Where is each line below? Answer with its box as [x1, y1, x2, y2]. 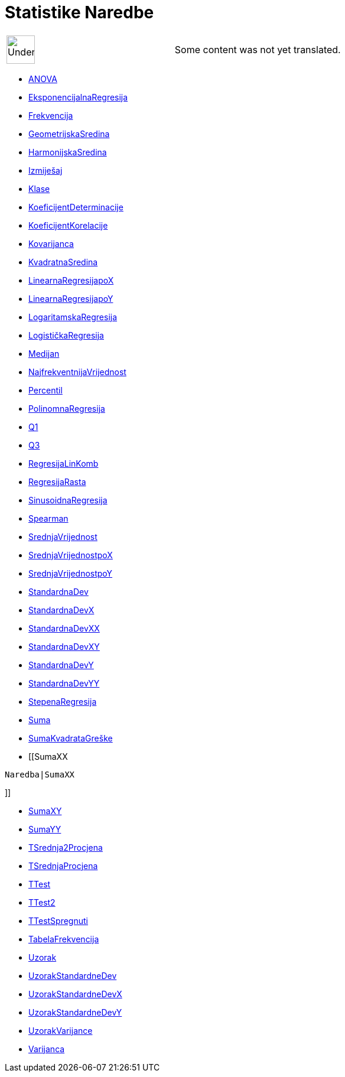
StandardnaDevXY [28, 641, 100, 652]
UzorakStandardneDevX [28, 988, 122, 999]
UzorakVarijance [28, 1025, 93, 1036]
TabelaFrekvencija [28, 933, 99, 944]
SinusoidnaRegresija [28, 494, 108, 505]
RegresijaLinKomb [28, 458, 99, 468]
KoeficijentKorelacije [28, 220, 108, 230]
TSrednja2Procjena [28, 842, 103, 853]
